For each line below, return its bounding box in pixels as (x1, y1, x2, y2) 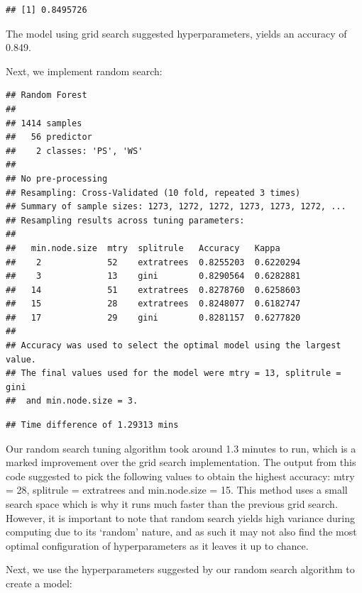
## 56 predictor (6, 132, 92, 143)
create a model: (6, 575, 72, 590)
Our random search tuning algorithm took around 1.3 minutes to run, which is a (6, 440, 356, 455)
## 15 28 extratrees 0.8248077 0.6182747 (6, 299, 301, 309)
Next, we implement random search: (6, 63, 163, 78)
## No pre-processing (6, 173, 108, 184)
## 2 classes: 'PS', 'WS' (6, 145, 143, 156)
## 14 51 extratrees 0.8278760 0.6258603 (6, 284, 301, 295)
